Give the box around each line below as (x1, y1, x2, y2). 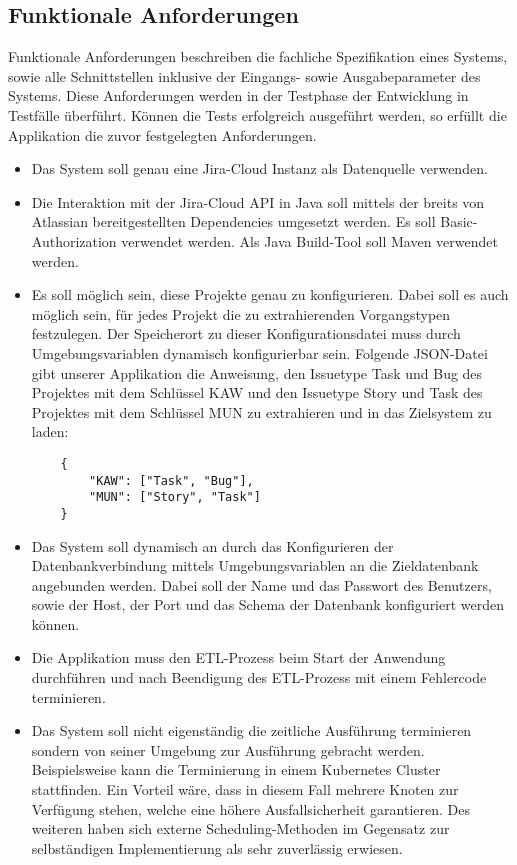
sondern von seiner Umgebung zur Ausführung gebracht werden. (31, 739, 425, 760)
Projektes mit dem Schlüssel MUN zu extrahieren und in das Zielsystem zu (31, 401, 492, 422)
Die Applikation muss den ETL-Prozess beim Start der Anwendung (31, 647, 446, 668)
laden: (31, 421, 69, 442)
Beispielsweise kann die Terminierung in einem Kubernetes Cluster (31, 759, 441, 780)
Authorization (31, 230, 117, 251)
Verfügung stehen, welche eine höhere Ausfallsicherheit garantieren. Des (31, 798, 470, 819)
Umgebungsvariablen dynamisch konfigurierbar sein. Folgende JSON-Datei (31, 342, 488, 363)
